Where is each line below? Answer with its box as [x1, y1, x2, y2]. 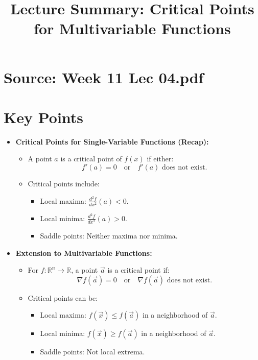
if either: [147, 153, 174, 164]
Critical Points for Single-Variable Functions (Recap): [15, 136, 209, 147]
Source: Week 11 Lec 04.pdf [4, 66, 204, 87]
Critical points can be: [28, 292, 98, 303]
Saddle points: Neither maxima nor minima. [40, 230, 178, 241]
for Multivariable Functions [34, 18, 231, 39]
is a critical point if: [107, 265, 170, 275]
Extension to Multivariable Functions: [15, 247, 152, 258]
